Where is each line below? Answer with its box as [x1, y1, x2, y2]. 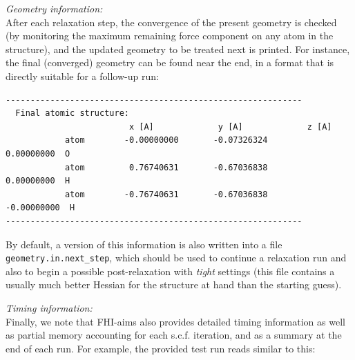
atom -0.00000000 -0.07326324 [64, 135, 268, 146]
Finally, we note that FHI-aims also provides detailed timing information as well [6, 314, 345, 328]
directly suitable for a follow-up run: [6, 68, 159, 83]
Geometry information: [6, 1, 103, 15]
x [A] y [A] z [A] [128, 121, 332, 132]
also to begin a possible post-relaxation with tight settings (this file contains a [6, 263, 335, 278]
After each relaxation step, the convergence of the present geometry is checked [6, 14, 337, 29]
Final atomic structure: [15, 108, 129, 119]
